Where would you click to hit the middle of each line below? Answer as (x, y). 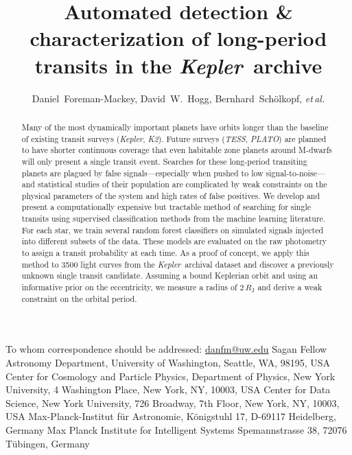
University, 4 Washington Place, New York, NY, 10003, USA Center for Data (168, 389)
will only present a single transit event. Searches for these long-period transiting (164, 161)
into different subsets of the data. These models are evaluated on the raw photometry (174, 241)
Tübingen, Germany (48, 443)
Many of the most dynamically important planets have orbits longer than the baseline (175, 127)
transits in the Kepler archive (178, 65)
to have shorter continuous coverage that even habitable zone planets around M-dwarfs (177, 150)
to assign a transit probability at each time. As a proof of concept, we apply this (165, 253)
